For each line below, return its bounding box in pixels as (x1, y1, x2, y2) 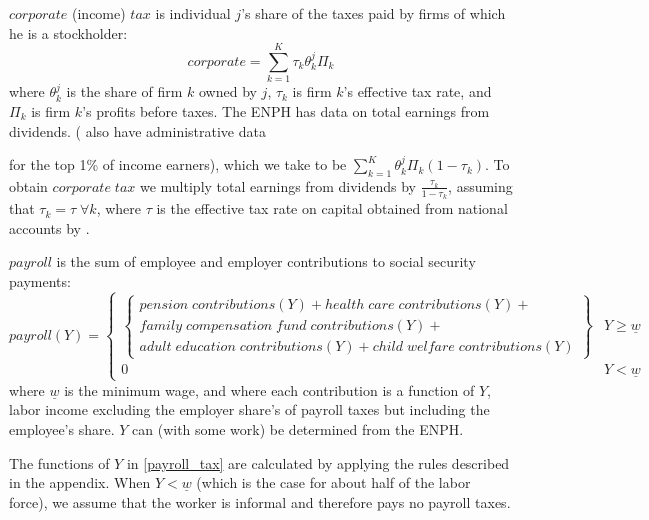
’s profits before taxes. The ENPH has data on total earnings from (82, 100, 490, 121)
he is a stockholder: (9, 22, 128, 43)
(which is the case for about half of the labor (196, 472, 471, 493)
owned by (198, 81, 257, 102)
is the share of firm (66, 81, 183, 102)
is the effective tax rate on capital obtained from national (156, 198, 508, 219)
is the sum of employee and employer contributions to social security (56, 251, 476, 272)
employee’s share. (9, 419, 115, 440)
